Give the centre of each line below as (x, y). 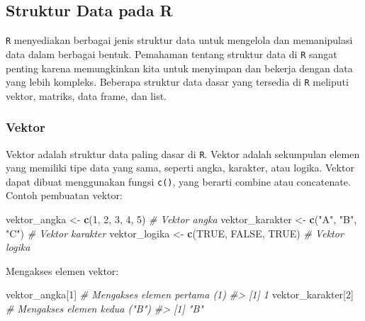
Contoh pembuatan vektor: (64, 195)
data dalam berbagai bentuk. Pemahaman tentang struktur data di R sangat (172, 53)
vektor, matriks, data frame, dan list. (86, 95)
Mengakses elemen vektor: (62, 270)
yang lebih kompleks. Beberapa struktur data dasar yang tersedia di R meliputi (177, 82)
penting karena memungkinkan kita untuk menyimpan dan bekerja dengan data (179, 68)
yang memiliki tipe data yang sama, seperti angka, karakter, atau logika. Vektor (180, 168)
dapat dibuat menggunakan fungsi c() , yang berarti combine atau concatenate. (178, 181)
